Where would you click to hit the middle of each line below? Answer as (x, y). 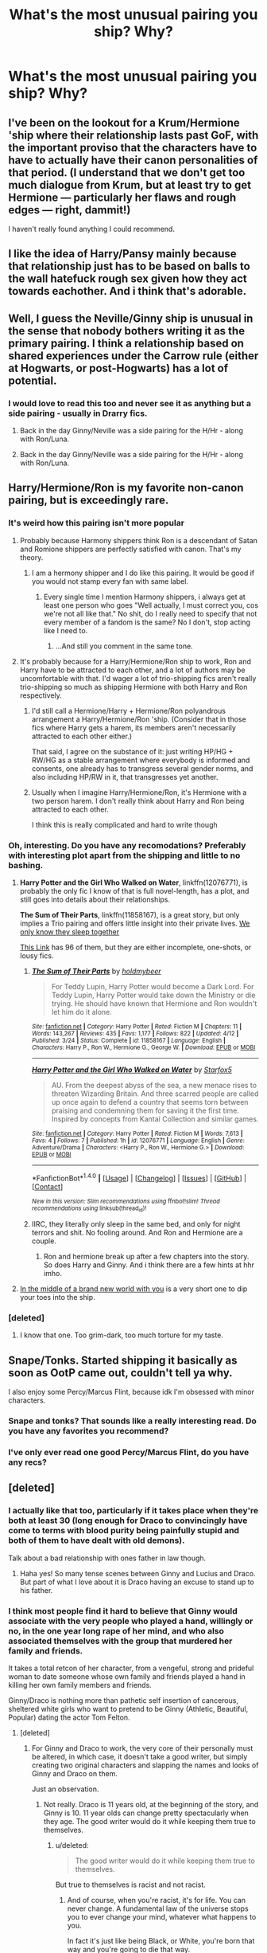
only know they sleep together (70, 932)
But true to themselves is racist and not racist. (131, 1885)
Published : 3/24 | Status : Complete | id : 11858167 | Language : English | (129, 1041)
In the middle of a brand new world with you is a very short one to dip (133, 1289)
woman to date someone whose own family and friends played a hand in (127, 1676)
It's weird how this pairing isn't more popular (97, 523)
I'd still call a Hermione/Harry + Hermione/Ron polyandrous (129, 710)
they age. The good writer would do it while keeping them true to (149, 1821)
